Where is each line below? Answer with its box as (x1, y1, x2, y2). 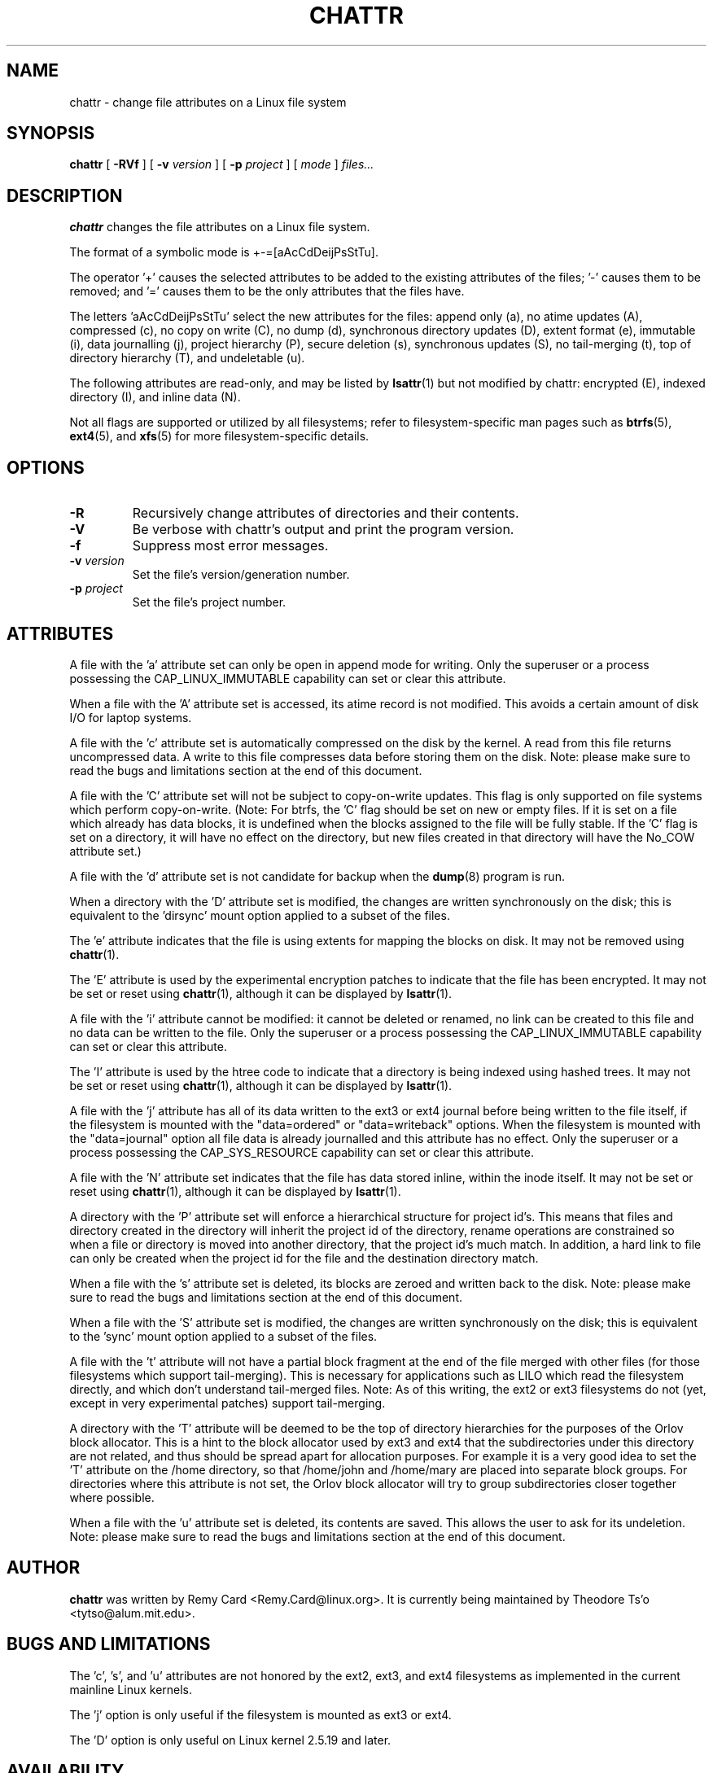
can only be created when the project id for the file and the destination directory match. (69, 1250, 539, 1265)
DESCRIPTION (7, 185, 123, 206)
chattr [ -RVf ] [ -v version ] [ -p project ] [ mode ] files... (69, 157, 374, 172)
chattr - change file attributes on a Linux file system (69, 94, 347, 109)
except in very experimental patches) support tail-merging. (69, 1395, 386, 1410)
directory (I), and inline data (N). (69, 390, 241, 405)
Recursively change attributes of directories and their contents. (132, 505, 519, 522)
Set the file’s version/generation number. (132, 567, 350, 582)
